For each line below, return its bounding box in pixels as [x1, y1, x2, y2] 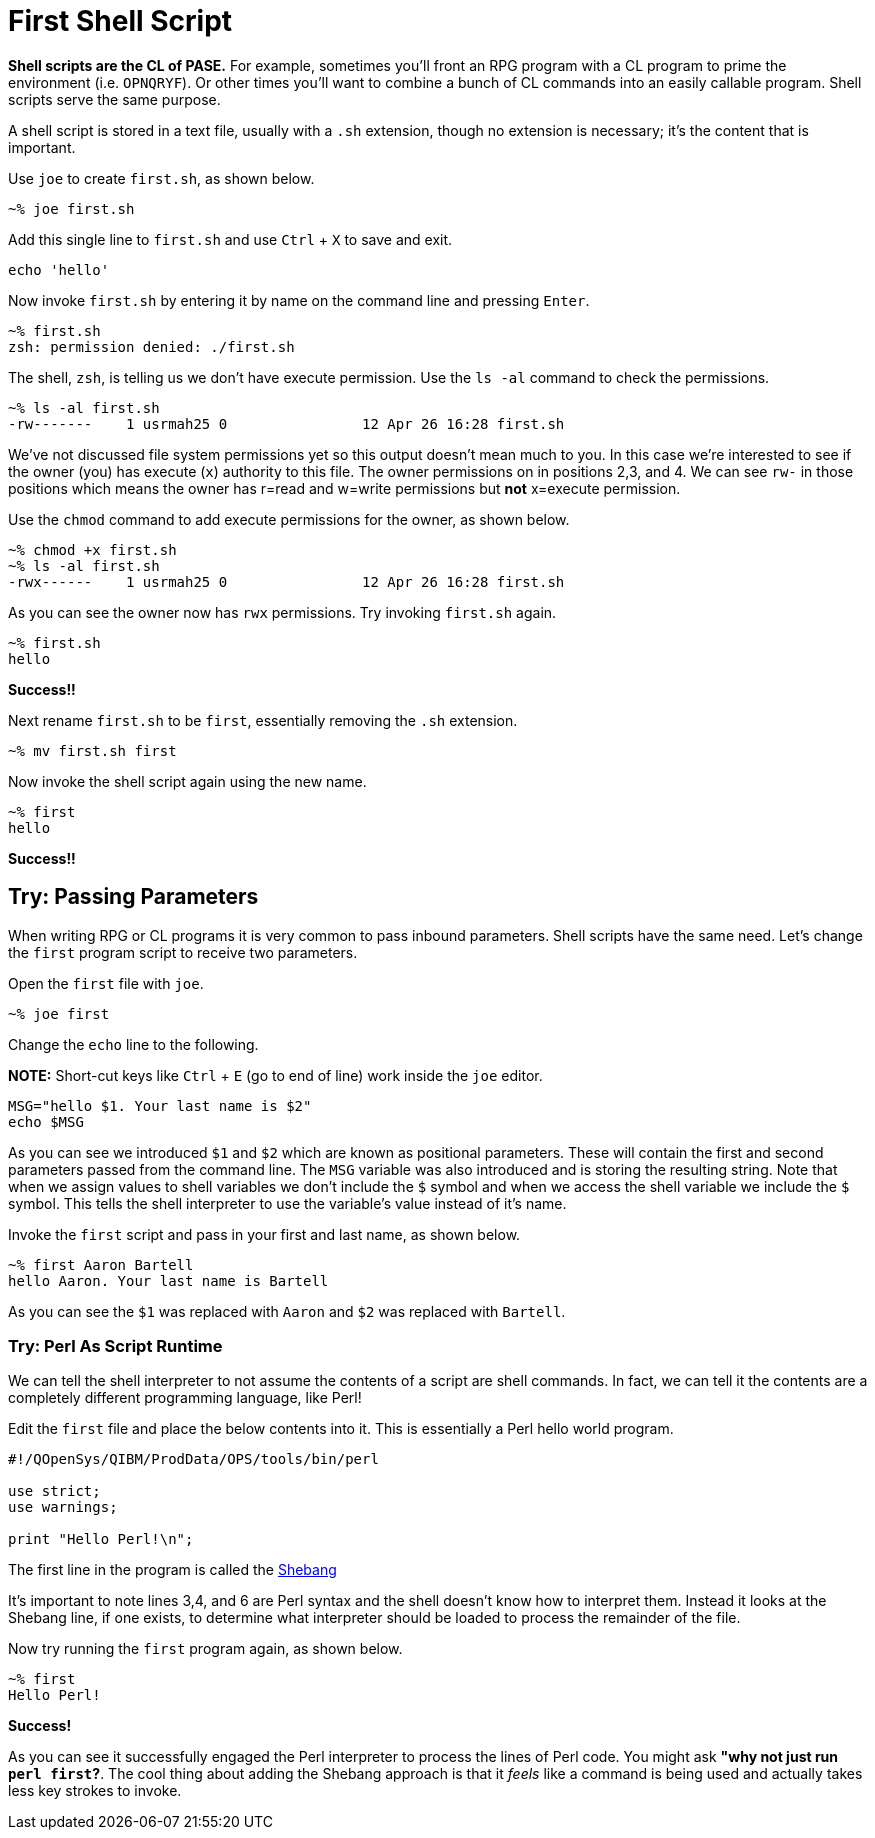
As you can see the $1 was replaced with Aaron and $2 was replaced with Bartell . [8, 1302, 566, 1320]
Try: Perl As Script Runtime [8, 1335, 223, 1356]
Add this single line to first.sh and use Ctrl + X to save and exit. [8, 230, 453, 248]
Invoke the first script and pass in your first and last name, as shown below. [8, 1225, 521, 1243]
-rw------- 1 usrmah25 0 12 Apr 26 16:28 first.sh [8, 415, 565, 432]
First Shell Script [8, 4, 233, 38]
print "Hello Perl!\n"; [8, 1531, 194, 1548]
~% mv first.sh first [8, 742, 177, 759]
